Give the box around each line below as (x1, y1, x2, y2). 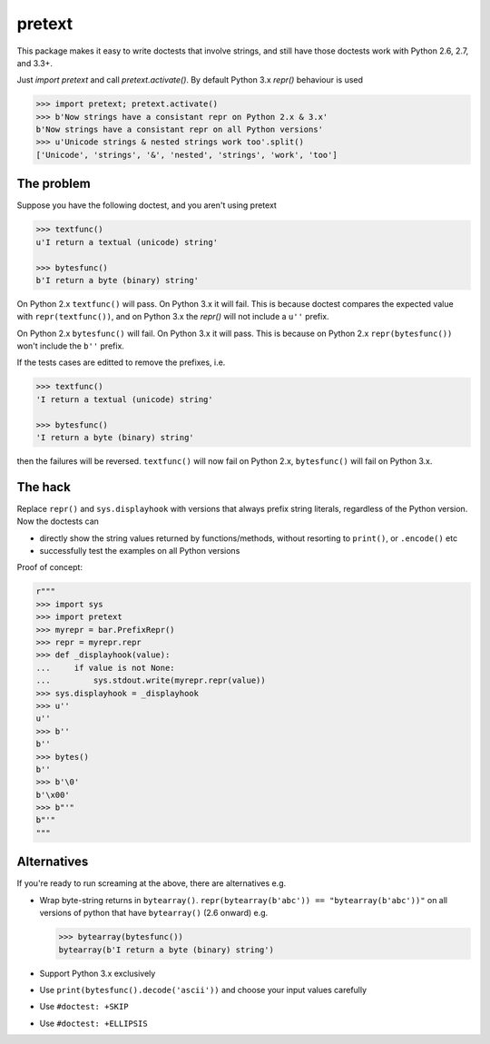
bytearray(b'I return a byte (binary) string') (58, 944, 274, 955)
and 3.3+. (16, 57, 54, 68)
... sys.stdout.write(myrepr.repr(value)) (35, 675, 267, 685)
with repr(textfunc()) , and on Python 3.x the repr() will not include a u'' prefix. (16, 311, 330, 322)
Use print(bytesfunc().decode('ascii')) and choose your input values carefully (39, 984, 367, 995)
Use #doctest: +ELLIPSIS (39, 1018, 149, 1029)
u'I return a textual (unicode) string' (35, 237, 218, 247)
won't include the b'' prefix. (16, 340, 124, 351)
